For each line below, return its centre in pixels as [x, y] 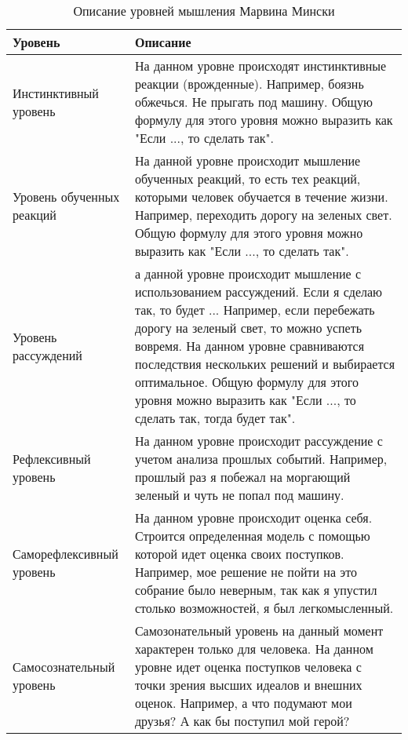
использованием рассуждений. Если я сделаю [259, 292]
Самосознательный [64, 667]
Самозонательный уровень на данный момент [259, 631]
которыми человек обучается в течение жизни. [261, 197]
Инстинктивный [56, 93]
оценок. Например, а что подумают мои [243, 703]
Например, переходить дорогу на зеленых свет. [263, 215]
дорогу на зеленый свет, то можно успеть [248, 328]
